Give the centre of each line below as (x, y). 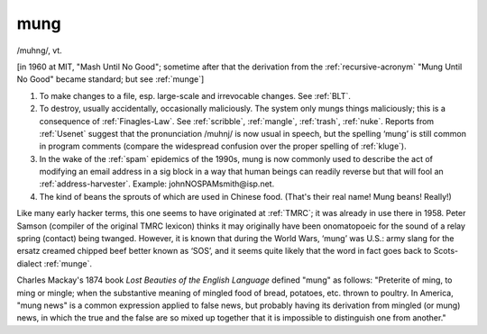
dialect (29, 263)
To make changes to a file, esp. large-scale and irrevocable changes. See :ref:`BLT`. (195, 95)
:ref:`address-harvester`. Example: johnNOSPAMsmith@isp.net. (157, 184)
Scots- (446, 251)
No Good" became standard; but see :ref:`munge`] (110, 79)
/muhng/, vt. (39, 50)
